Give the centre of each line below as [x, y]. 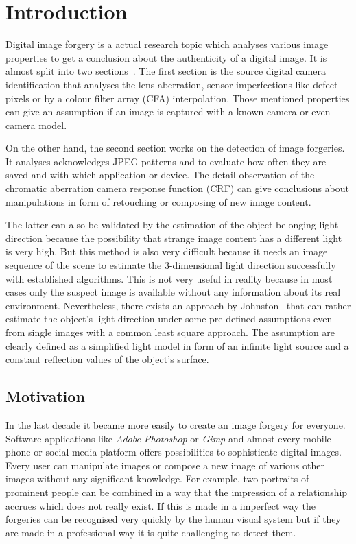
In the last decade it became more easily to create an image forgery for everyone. [176, 424]
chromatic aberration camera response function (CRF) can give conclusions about [178, 188]
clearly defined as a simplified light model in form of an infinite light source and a [177, 345]
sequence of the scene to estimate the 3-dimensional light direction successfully [171, 265]
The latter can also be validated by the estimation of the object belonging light [172, 225]
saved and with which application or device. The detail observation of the [160, 175]
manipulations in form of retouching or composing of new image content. [158, 201]
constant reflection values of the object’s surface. [107, 359]
